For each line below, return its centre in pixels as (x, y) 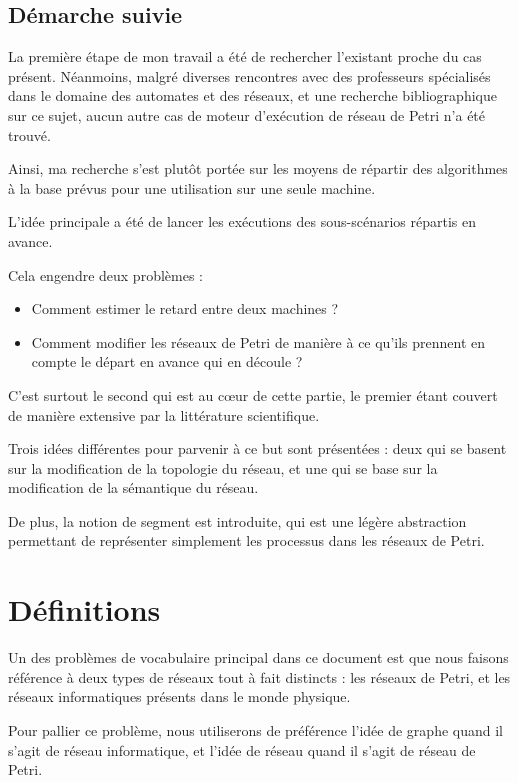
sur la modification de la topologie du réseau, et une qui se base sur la (223, 467)
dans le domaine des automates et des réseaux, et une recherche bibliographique (252, 95)
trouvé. (29, 134)
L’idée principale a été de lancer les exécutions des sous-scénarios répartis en (242, 221)
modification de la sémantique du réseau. (133, 487)
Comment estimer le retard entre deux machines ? (185, 308)
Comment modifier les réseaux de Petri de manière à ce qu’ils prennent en (258, 341)
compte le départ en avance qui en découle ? (167, 361)
